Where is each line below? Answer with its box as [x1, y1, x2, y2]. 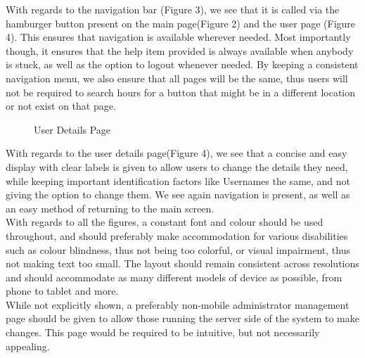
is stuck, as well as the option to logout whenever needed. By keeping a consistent [6, 57, 359, 72]
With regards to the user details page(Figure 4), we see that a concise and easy [6, 146, 347, 160]
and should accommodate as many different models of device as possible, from [6, 269, 342, 284]
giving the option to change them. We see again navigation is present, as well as [6, 187, 350, 202]
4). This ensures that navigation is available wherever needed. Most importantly [6, 30, 351, 44]
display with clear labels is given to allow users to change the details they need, [6, 159, 348, 174]
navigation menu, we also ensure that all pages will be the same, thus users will [6, 70, 348, 85]
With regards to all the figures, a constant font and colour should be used [6, 215, 324, 229]
